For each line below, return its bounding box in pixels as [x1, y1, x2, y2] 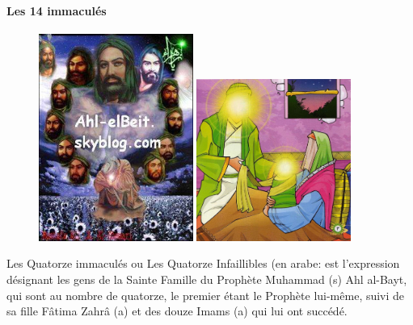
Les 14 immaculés [6, 2, 107, 19]
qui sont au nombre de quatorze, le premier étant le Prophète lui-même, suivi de [6, 286, 405, 303]
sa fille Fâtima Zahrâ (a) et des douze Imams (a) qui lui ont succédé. [6, 302, 348, 319]
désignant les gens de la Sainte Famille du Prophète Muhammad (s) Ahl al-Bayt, [6, 270, 407, 287]
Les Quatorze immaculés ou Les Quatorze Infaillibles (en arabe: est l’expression [6, 255, 400, 272]
